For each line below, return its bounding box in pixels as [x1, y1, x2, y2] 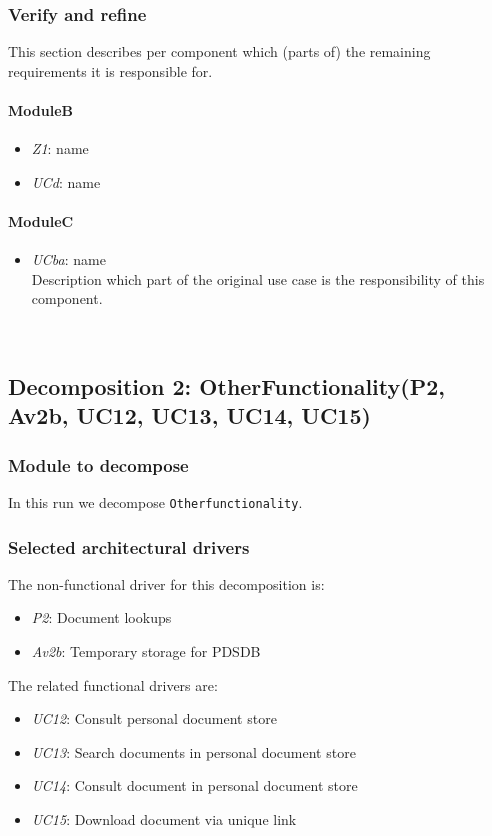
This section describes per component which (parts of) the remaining [8, 41, 431, 62]
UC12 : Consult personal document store [31, 708, 277, 729]
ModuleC [8, 210, 74, 231]
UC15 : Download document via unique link [31, 808, 297, 829]
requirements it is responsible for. [8, 60, 213, 81]
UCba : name [31, 249, 106, 270]
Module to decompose [8, 452, 189, 477]
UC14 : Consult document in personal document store [31, 775, 358, 796]
